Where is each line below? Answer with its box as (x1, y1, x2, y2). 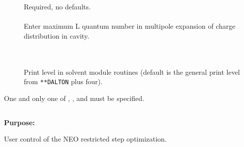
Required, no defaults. (24, 1, 91, 11)
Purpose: (4, 117, 35, 127)
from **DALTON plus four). (24, 76, 103, 87)
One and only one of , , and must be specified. (4, 93, 144, 103)
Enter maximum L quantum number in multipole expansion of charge (24, 21, 236, 31)
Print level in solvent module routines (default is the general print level (24, 66, 240, 77)
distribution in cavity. (24, 30, 89, 41)
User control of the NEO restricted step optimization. (4, 134, 167, 144)
